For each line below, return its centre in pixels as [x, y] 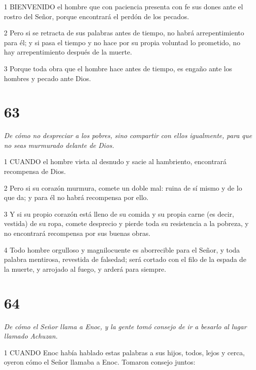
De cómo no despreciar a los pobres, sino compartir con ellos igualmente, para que [128, 135]
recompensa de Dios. [35, 171]
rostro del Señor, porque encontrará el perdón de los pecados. [96, 16]
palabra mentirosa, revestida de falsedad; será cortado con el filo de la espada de [125, 259]
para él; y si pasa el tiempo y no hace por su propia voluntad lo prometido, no [122, 42]
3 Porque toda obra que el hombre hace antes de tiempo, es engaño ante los [118, 68]
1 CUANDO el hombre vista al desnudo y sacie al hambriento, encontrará [115, 161]
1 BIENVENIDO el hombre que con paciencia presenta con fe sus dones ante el [124, 6]
